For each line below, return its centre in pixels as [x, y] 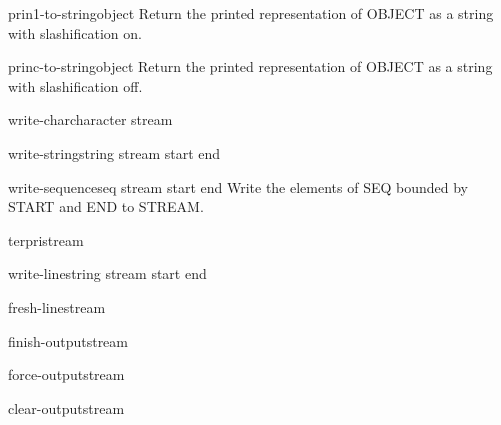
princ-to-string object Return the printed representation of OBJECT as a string [250, 66]
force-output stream [66, 374]
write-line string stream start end [107, 273]
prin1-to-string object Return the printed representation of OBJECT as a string [251, 13]
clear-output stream [66, 407]
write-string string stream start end [114, 152]
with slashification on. [75, 32]
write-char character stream [90, 119]
